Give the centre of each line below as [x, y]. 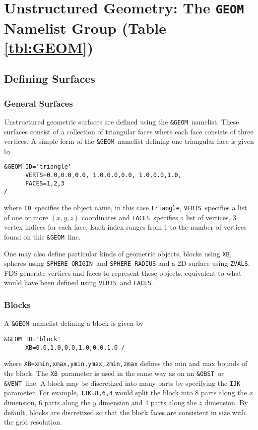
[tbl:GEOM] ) [49, 47]
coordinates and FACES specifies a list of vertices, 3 [159, 217]
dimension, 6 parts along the [47, 402]
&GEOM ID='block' [32, 339]
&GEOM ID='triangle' [38, 167]
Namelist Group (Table [85, 28]
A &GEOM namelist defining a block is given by [74, 323]
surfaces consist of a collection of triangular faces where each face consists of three [129, 131]
